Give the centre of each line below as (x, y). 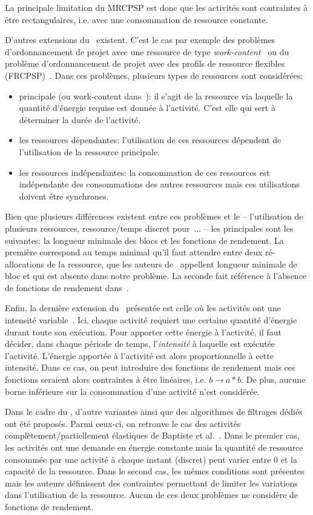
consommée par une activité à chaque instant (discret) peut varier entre (138, 459)
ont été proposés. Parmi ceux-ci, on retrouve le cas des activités (123, 423)
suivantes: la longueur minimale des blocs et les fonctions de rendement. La (144, 240)
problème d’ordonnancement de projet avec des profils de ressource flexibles (145, 63)
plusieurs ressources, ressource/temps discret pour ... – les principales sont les (149, 228)
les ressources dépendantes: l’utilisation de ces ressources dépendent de (150, 140)
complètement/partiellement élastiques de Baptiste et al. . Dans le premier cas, (152, 435)
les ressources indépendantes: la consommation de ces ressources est (144, 172)
